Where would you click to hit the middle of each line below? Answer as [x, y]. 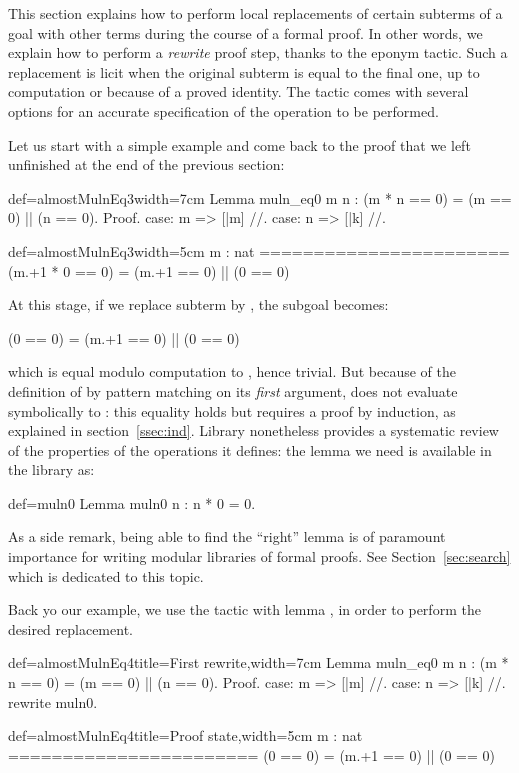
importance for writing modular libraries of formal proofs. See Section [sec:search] [259, 556]
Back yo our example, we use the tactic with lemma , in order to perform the [244, 609]
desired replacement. [70, 628]
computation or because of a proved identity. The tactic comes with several [238, 91]
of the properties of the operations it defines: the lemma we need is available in [250, 449]
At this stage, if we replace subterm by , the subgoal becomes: [198, 304]
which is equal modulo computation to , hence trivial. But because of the [232, 371]
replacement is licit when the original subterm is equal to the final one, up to [244, 71]
